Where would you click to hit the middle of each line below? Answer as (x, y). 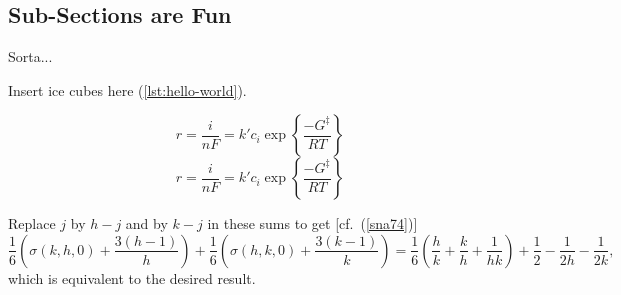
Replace (32, 223)
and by (146, 223)
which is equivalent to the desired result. (132, 277)
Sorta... (30, 56)
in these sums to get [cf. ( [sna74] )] (312, 223)
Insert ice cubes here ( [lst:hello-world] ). (127, 89)
